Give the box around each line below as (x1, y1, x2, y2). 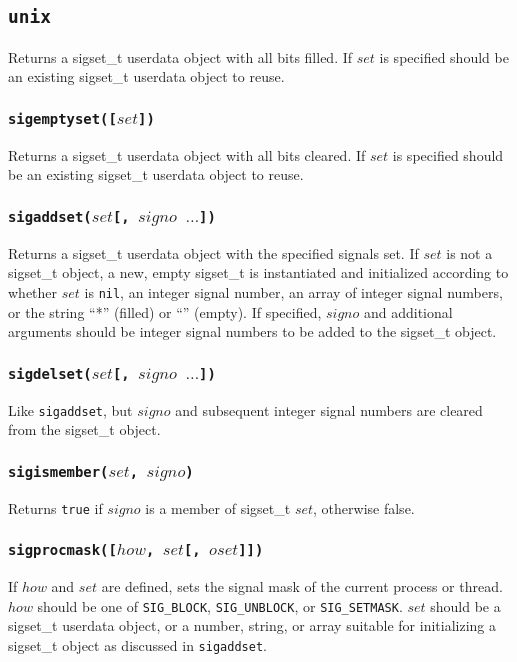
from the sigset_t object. (8, 419, 161, 440)
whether (8, 281, 58, 302)
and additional (363, 301, 453, 322)
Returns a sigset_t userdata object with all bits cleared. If (8, 144, 366, 165)
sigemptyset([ (8, 110, 117, 127)
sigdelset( (8, 365, 92, 382)
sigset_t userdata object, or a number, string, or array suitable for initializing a (8, 615, 497, 636)
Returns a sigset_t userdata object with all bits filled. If (8, 46, 353, 67)
